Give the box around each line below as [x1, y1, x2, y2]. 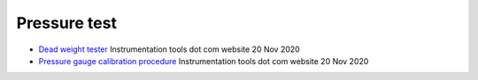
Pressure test [16, 13, 117, 33]
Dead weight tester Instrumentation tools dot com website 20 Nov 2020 [38, 44, 300, 55]
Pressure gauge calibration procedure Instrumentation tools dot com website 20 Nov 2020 [38, 55, 369, 66]
